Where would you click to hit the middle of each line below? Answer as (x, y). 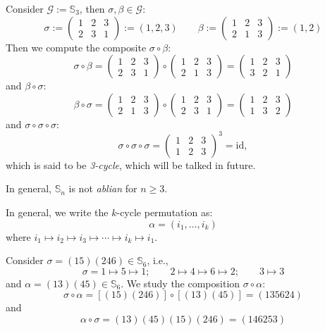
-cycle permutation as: (165, 212)
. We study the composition (180, 283)
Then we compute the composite (76, 47)
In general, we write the (57, 212)
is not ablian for (103, 188)
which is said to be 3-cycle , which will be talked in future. (131, 164)
